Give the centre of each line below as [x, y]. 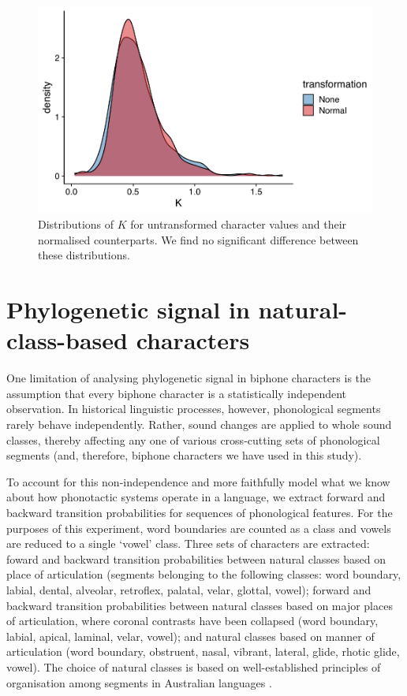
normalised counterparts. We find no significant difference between [198, 239]
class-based [67, 340]
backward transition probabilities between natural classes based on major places [200, 605]
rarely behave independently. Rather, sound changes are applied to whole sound [199, 424]
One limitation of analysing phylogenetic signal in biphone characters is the [189, 378]
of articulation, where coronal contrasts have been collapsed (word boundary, [192, 621]
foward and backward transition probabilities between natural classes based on [196, 558]
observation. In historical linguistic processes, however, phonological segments [194, 409]
